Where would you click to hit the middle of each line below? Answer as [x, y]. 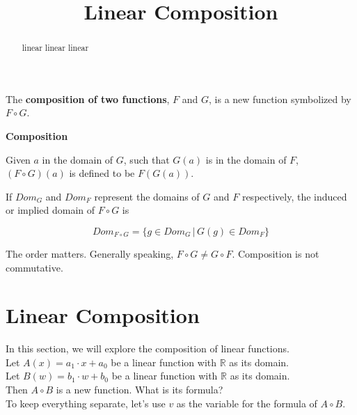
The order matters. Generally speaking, [90, 253]
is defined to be [102, 173]
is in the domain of [246, 159]
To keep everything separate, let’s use [86, 403]
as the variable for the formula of [247, 403]
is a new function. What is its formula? [140, 390]
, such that [146, 159]
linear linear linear [55, 48]
